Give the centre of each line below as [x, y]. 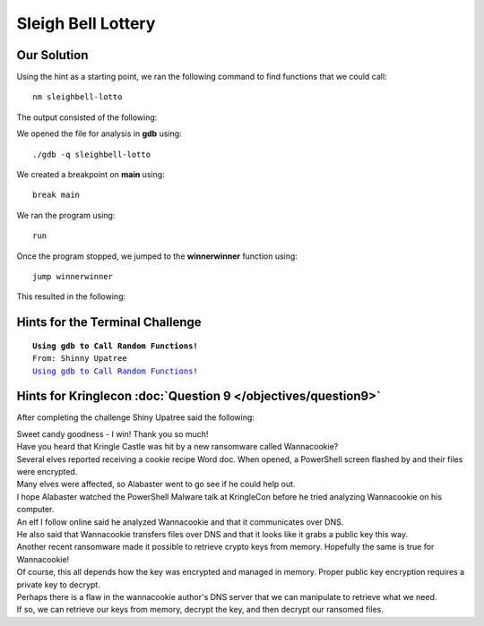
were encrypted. [47, 472]
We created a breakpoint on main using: [91, 175]
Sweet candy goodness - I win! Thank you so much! [112, 433]
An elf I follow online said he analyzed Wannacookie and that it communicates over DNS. [180, 522]
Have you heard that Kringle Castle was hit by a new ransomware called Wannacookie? [177, 447]
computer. [35, 510]
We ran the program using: [66, 215]
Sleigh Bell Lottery [86, 23]
